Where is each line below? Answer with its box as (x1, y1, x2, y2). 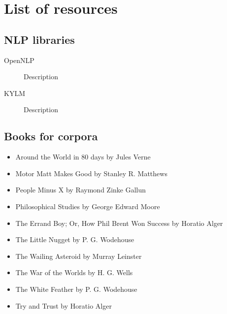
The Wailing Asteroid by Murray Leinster (15, 251, 142, 261)
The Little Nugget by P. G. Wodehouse (15, 234, 134, 245)
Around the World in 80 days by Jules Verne (15, 152, 151, 162)
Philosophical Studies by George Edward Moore (15, 201, 160, 211)
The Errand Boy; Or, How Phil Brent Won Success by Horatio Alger (15, 218, 223, 228)
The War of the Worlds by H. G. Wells (15, 267, 133, 278)
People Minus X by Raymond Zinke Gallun (15, 185, 146, 195)
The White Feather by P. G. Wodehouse (15, 283, 137, 294)
